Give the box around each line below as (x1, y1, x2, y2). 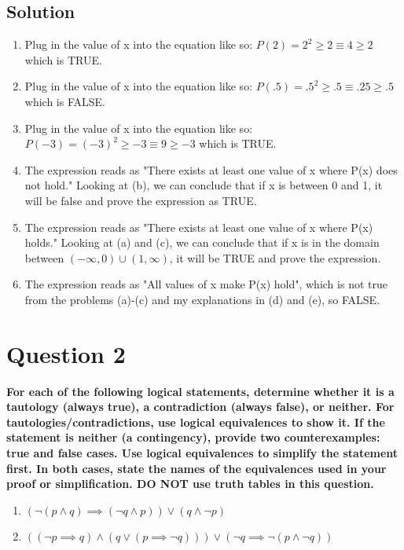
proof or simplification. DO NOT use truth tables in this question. (6, 475, 374, 492)
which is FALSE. (24, 93, 105, 109)
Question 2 (6, 337, 126, 369)
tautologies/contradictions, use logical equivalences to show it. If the (6, 413, 385, 430)
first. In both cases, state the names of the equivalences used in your (6, 460, 387, 476)
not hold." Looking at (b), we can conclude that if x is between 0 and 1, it (24, 177, 383, 193)
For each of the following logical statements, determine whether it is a (6, 383, 395, 399)
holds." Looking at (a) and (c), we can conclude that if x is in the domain (24, 234, 380, 251)
